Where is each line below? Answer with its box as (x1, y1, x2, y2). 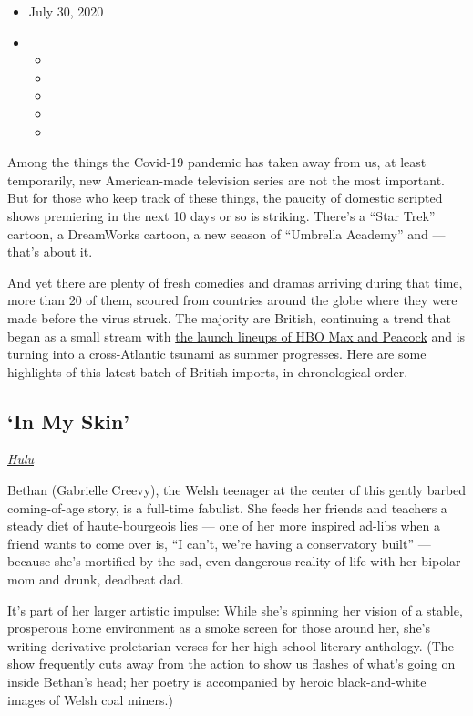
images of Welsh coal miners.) (7, 690, 173, 709)
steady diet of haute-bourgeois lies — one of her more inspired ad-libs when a (7, 516, 440, 535)
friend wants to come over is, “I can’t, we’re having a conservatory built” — (7, 533, 431, 553)
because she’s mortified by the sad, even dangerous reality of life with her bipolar (7, 552, 461, 571)
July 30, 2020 (28, 2, 104, 20)
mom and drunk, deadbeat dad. (7, 570, 184, 589)
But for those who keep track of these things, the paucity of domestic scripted (7, 188, 443, 207)
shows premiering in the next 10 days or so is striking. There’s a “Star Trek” (7, 205, 436, 225)
